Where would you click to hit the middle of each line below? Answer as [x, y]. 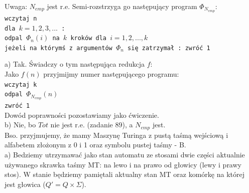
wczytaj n [21, 18]
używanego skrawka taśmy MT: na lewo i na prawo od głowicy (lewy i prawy [123, 164]
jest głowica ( [25, 184]
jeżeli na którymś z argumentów [58, 48]
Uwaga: [16, 6]
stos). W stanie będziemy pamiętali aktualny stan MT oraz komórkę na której [125, 174]
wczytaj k [21, 84]
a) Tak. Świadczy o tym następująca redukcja [75, 64]
